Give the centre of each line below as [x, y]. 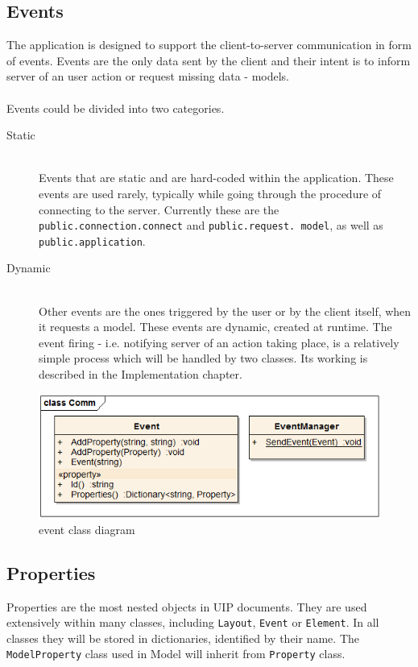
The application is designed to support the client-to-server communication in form [209, 45]
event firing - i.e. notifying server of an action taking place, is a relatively [219, 342]
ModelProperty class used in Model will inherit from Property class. [176, 654]
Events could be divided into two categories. [116, 108]
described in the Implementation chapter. [141, 374]
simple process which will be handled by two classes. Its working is [203, 358]
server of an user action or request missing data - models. [148, 76]
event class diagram [87, 529]
